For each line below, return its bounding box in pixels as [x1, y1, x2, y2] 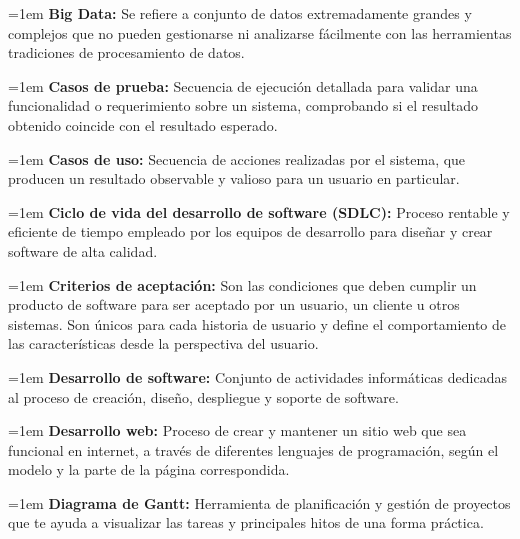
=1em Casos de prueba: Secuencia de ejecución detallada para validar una [8, 75, 478, 96]
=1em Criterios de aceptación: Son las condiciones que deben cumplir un [8, 274, 477, 295]
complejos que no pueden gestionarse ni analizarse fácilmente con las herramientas [8, 22, 512, 43]
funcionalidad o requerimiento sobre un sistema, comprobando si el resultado [8, 95, 478, 116]
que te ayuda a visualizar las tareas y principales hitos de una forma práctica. [8, 512, 484, 533]
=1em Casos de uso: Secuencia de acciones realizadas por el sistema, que [8, 148, 466, 169]
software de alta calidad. [8, 240, 158, 261]
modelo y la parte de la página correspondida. [8, 459, 290, 480]
